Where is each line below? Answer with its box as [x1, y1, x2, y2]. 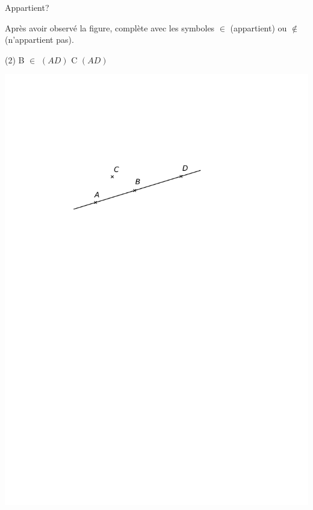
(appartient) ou [230, 21, 287, 34]
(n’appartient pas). [5, 33, 74, 46]
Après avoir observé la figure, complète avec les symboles [5, 21, 215, 34]
